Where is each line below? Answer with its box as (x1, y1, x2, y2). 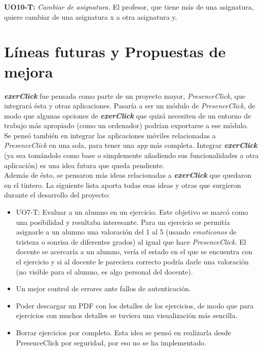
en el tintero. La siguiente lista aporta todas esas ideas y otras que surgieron (4, 179, 241, 190)
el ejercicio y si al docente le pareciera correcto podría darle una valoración (16, 256, 249, 266)
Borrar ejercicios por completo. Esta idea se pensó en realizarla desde (16, 327, 231, 337)
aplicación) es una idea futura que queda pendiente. (4, 160, 165, 170)
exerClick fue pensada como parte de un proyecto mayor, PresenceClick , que (4, 90, 245, 101)
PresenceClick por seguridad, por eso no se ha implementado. (16, 337, 206, 347)
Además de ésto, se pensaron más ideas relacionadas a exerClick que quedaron (4, 170, 251, 180)
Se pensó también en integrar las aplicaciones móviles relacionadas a (4, 130, 216, 140)
